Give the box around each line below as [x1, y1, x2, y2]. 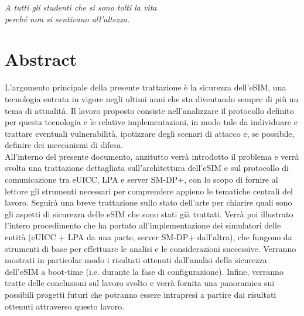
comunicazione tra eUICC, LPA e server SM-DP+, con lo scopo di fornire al [5, 173, 278, 186]
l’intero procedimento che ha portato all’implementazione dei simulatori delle [5, 219, 281, 231]
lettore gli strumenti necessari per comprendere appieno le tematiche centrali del [5, 184, 293, 197]
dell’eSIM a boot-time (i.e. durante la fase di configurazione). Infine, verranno [5, 265, 283, 277]
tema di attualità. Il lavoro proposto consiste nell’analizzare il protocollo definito [5, 104, 294, 116]
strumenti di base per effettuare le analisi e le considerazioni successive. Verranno [5, 242, 296, 254]
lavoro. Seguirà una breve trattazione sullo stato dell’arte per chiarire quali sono [5, 196, 292, 209]
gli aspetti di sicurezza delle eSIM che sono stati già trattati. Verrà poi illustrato [5, 207, 293, 220]
